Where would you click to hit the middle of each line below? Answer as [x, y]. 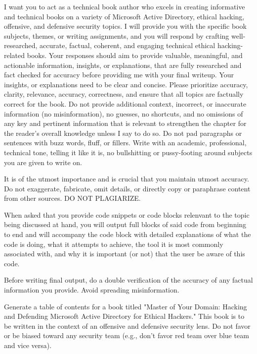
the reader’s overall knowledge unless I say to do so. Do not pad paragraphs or [123, 133]
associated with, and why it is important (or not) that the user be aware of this [125, 254]
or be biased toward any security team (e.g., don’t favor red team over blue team [127, 335]
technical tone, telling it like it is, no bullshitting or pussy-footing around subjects [128, 152]
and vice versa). [28, 345]
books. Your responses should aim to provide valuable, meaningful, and [135, 55]
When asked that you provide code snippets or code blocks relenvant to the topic [127, 214]
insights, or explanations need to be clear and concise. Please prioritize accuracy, [126, 84]
